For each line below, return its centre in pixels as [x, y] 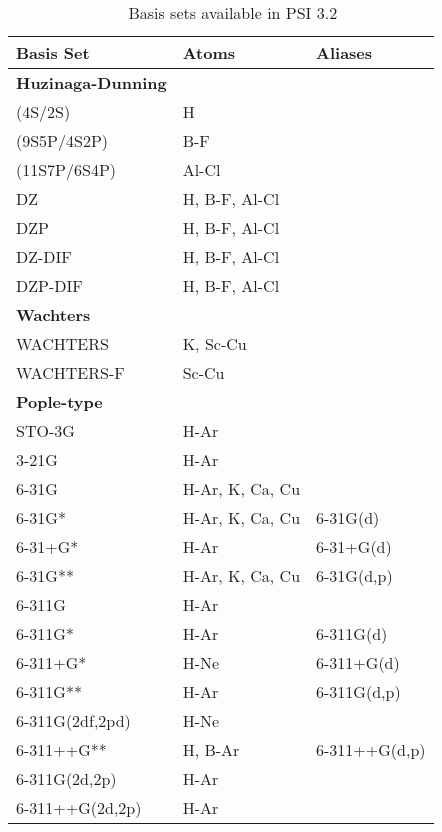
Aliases [344, 52]
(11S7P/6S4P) [66, 169]
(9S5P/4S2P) [62, 140]
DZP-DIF [49, 285]
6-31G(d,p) [354, 575]
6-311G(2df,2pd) [73, 720]
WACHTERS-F [70, 372]
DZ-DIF [44, 256]
